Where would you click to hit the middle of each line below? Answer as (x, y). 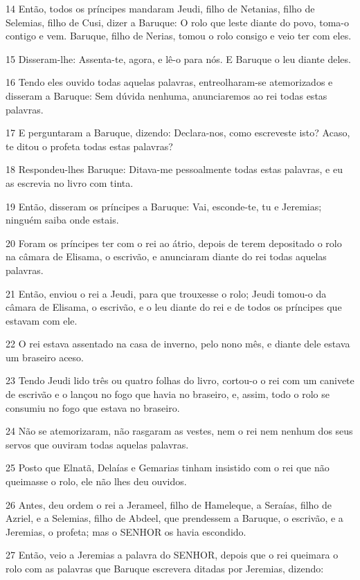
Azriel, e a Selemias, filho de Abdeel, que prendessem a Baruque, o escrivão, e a (174, 518)
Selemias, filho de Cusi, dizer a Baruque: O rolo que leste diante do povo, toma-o (177, 22)
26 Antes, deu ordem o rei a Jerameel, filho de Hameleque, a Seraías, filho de (169, 504)
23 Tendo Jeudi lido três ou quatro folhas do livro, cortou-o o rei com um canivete (180, 380)
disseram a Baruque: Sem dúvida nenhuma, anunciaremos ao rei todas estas (166, 95)
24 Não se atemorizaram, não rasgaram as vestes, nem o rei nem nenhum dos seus (179, 431)
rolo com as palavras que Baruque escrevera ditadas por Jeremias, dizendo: (165, 568)
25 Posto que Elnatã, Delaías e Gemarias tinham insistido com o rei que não (168, 468)
